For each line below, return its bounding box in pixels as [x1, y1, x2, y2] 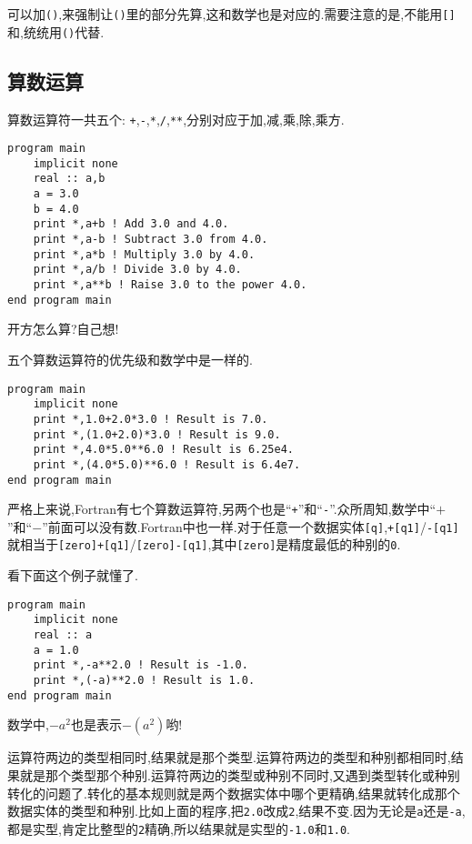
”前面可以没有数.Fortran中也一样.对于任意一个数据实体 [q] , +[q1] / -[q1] [42, 517, 459, 536]
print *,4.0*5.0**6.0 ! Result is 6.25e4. [33, 443, 294, 457]
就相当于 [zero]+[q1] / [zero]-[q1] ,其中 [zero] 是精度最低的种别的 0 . [7, 535, 401, 554]
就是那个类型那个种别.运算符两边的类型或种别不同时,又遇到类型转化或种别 [19, 765, 460, 784]
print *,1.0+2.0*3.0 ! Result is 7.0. [33, 412, 268, 426]
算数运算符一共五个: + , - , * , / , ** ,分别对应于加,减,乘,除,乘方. [7, 109, 345, 128]
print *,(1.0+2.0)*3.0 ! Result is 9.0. [33, 427, 281, 441]
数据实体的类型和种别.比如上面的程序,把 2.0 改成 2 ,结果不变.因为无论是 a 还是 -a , [7, 801, 466, 820]
